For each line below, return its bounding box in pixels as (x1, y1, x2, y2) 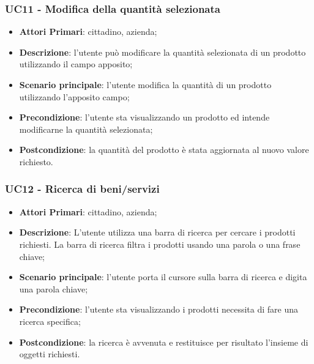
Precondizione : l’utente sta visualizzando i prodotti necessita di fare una (19, 303, 298, 316)
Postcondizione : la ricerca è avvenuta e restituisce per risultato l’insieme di (19, 335, 308, 348)
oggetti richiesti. (19, 347, 80, 360)
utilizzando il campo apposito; (19, 58, 133, 70)
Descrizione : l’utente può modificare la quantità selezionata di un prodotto (19, 45, 306, 58)
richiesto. (19, 155, 53, 168)
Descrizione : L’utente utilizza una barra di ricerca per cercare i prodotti (19, 226, 296, 239)
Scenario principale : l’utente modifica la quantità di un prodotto (19, 78, 272, 91)
